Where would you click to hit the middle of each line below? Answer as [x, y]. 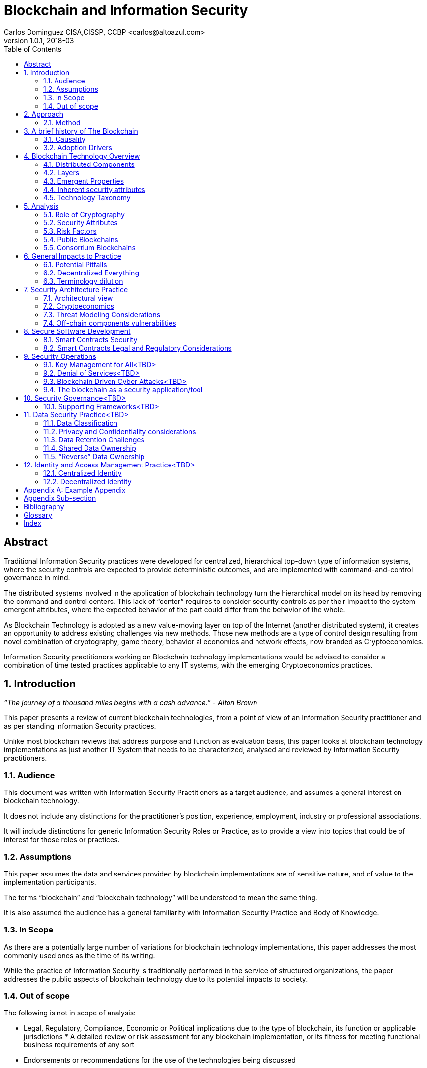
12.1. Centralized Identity [83, 473]
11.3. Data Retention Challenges [94, 439]
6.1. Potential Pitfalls [75, 264]
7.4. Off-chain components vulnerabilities [110, 323]
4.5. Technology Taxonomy [87, 197]
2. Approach [44, 114]
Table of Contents [33, 49]
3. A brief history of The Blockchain [81, 131]
